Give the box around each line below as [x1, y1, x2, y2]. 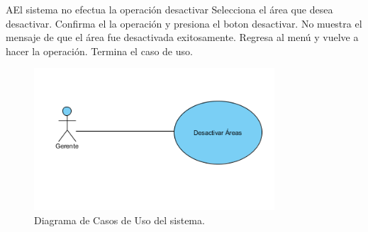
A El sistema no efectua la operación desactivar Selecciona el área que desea [6, 2, 333, 16]
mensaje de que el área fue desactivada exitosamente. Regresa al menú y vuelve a [6, 30, 359, 45]
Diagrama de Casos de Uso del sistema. [34, 212, 205, 227]
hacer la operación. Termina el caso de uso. [6, 43, 193, 58]
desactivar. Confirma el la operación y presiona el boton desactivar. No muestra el [6, 16, 362, 30]
